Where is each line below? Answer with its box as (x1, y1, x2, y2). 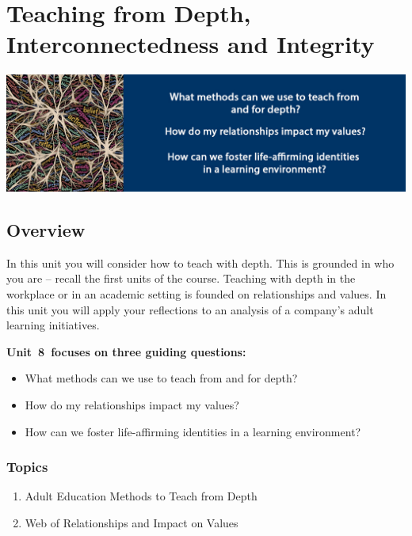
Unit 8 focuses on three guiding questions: (6, 343, 246, 359)
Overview (6, 217, 86, 241)
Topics (6, 457, 48, 477)
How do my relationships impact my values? (25, 396, 239, 412)
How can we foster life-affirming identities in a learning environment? (25, 423, 361, 439)
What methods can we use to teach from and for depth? (25, 370, 298, 386)
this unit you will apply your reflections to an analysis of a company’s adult (6, 301, 374, 317)
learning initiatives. (6, 317, 100, 333)
